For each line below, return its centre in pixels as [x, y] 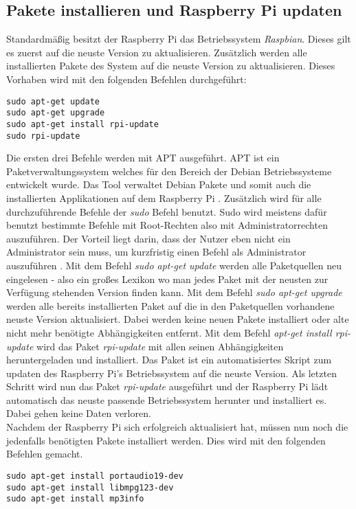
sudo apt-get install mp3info [75, 499]
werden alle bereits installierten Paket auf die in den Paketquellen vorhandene [170, 305]
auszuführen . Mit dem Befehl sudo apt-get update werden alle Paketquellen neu [174, 265]
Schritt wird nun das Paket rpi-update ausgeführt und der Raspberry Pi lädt [167, 386]
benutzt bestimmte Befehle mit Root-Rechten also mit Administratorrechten [167, 225]
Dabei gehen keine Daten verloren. [79, 413]
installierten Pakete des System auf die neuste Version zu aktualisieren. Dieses [171, 66]
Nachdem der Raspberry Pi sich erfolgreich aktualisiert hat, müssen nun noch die [177, 427]
